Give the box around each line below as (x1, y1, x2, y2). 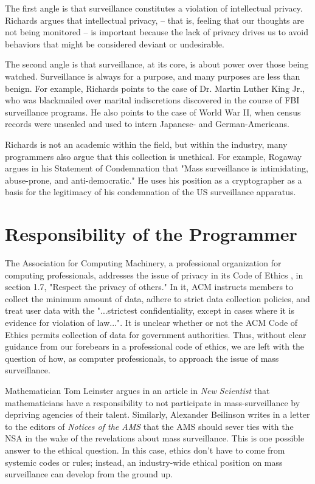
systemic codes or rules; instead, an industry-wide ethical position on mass (5, 455, 283, 468)
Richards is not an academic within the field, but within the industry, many (5, 137, 288, 150)
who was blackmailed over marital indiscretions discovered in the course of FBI (5, 94, 300, 106)
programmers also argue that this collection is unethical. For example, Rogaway (5, 150, 302, 162)
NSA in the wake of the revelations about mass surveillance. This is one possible (5, 432, 305, 444)
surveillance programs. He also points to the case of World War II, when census (5, 105, 301, 118)
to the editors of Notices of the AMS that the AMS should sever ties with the (5, 420, 294, 432)
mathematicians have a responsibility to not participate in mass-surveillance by (5, 396, 300, 409)
